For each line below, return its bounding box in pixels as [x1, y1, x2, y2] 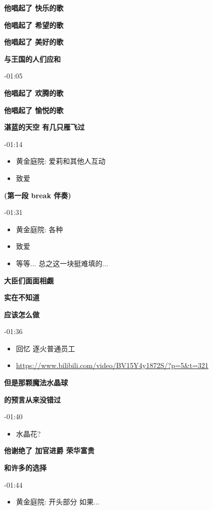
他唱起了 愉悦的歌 [4, 104, 64, 115]
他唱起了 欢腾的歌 [4, 87, 64, 98]
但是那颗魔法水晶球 [4, 377, 68, 388]
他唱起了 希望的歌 [4, 19, 64, 30]
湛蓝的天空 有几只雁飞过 [4, 122, 85, 132]
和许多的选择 [4, 462, 47, 473]
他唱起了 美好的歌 [4, 37, 64, 47]
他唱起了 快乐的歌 [4, 3, 64, 13]
